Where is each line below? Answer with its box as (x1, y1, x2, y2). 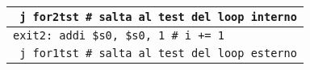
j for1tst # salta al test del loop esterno (19, 47, 297, 60)
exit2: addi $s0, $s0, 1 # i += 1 (13, 29, 224, 42)
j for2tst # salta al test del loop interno (19, 10, 297, 23)
